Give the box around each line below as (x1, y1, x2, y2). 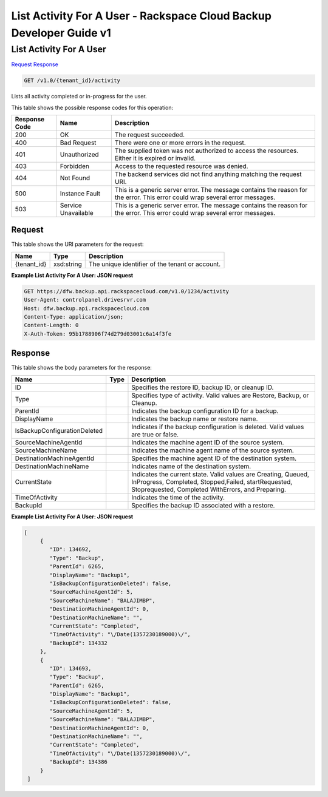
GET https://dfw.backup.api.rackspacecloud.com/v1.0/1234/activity (24, 288, 230, 294)
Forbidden (60, 161, 89, 170)
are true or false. (131, 430, 179, 438)
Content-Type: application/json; (24, 313, 124, 320)
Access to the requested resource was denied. (114, 161, 248, 170)
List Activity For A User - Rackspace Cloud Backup (11, 9, 272, 22)
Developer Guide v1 (11, 26, 112, 39)
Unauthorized (60, 150, 100, 158)
